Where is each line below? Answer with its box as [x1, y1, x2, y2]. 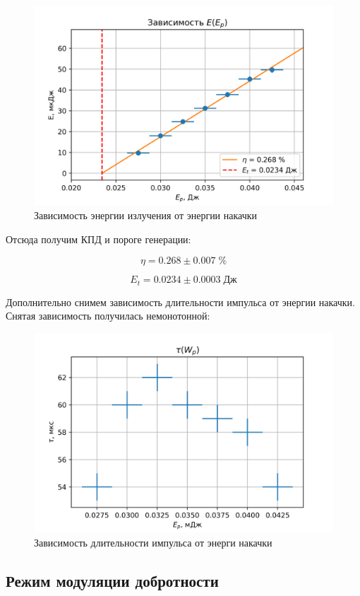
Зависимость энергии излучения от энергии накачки [34, 207, 258, 222]
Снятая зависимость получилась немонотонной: [6, 308, 210, 323]
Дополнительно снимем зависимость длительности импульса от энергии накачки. [6, 294, 355, 309]
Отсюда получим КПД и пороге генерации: [6, 231, 191, 246]
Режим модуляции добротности [6, 569, 219, 591]
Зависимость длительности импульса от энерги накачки [34, 534, 272, 549]
